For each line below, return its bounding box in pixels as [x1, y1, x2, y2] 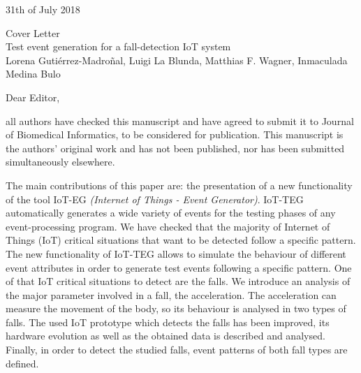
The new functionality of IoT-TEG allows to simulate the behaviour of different [6, 246, 346, 261]
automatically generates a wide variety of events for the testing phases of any [6, 205, 336, 220]
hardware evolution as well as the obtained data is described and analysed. [6, 328, 325, 343]
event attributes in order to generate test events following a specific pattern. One [6, 260, 352, 275]
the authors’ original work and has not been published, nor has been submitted [6, 140, 345, 155]
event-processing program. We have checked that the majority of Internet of [6, 219, 330, 233]
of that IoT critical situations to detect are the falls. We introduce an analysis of [6, 274, 351, 288]
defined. [6, 356, 39, 370]
